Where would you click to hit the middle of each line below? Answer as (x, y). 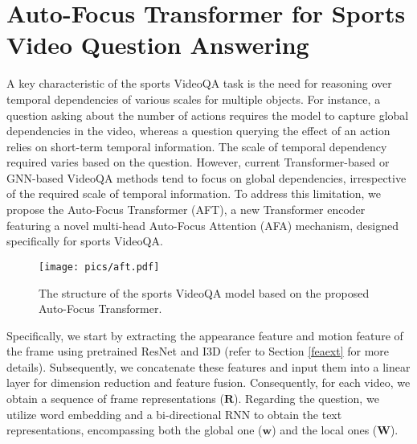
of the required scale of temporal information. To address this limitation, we (194, 193)
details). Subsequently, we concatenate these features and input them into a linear (208, 366)
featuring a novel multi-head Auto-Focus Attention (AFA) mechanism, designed (202, 225)
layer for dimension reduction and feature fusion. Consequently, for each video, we (208, 382)
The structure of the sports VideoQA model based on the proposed (204, 292)
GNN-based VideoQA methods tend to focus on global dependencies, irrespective (206, 177)
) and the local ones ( (325, 430)
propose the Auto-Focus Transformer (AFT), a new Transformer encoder (186, 210)
